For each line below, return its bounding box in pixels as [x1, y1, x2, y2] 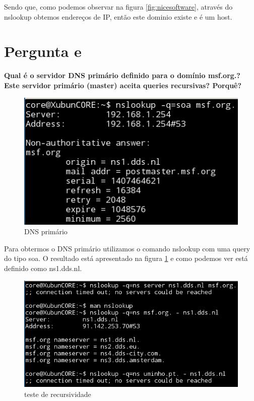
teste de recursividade [24, 388, 91, 399]
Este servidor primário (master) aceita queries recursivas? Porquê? [4, 80, 242, 90]
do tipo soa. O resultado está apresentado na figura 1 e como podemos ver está [4, 253, 248, 263]
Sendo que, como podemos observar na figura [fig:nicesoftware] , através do [4, 2, 233, 12]
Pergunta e [4, 41, 82, 61]
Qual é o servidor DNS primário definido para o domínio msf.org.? [4, 70, 240, 81]
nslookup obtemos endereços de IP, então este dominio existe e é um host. [4, 11, 232, 22]
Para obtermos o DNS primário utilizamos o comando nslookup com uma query [4, 243, 250, 253]
